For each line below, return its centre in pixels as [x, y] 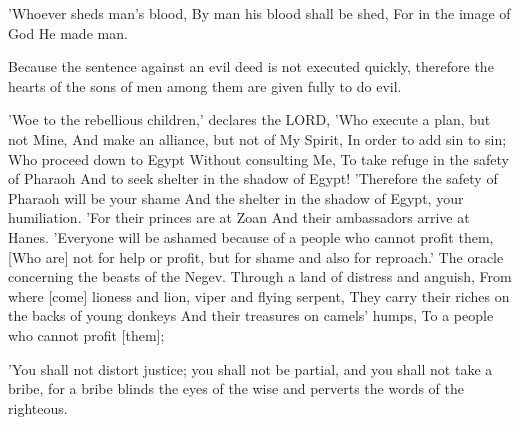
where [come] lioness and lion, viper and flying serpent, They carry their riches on [259, 295]
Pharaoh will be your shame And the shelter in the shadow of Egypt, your [236, 197]
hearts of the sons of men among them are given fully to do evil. [205, 85]
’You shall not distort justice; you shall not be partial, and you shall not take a [250, 368]
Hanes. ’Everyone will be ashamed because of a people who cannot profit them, [251, 236]
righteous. [38, 407]
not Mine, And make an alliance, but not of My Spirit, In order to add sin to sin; [257, 138]
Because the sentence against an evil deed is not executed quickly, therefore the [251, 66]
